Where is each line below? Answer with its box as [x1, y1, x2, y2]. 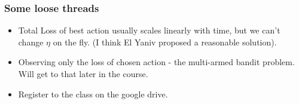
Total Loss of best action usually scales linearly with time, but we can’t [18, 24, 280, 36]
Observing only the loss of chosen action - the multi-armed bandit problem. [18, 56, 295, 68]
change [18, 35, 44, 48]
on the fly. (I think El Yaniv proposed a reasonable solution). [53, 35, 277, 48]
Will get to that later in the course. [18, 68, 148, 79]
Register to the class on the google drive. [18, 87, 168, 100]
